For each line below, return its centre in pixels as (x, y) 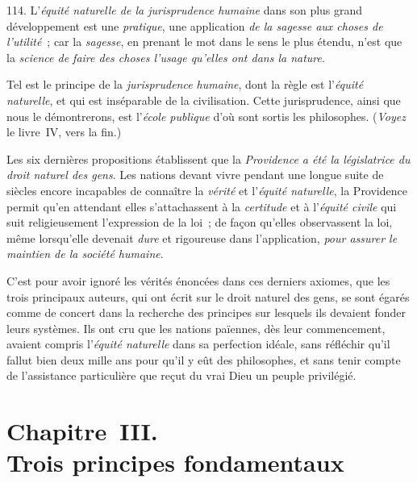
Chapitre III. (82, 431)
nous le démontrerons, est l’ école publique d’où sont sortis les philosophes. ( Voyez (206, 116)
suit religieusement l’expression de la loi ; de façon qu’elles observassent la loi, (200, 222)
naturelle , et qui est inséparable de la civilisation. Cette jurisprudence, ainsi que (204, 100)
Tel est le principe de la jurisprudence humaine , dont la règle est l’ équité (185, 84)
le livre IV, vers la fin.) (64, 132)
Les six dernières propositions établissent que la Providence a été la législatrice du (208, 158)
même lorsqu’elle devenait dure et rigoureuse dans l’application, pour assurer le (202, 237)
